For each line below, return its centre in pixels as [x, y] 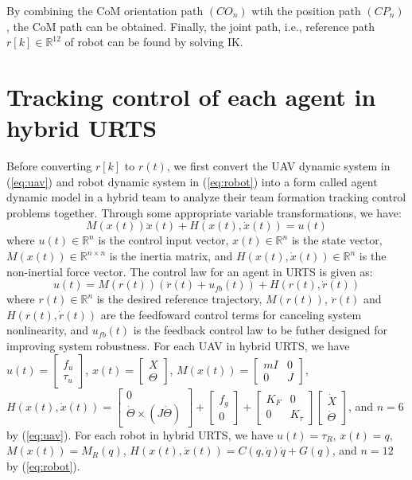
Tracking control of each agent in [191, 96]
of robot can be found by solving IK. [154, 42]
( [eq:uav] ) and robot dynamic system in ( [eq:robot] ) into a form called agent [192, 181]
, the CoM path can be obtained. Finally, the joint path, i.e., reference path [191, 26]
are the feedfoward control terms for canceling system [231, 314]
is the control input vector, [163, 240]
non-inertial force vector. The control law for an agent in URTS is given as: [190, 271]
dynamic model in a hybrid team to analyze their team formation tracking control [206, 197]
